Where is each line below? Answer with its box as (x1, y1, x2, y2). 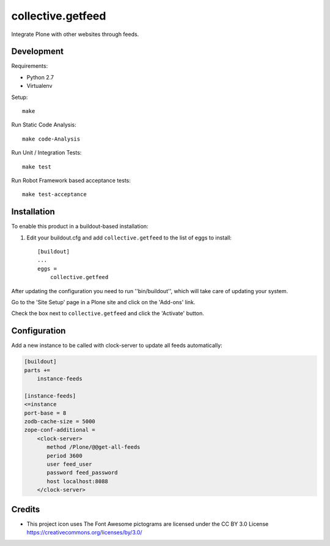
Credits (11, 504, 40, 514)
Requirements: (11, 62, 48, 70)
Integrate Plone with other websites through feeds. (11, 31, 139, 38)
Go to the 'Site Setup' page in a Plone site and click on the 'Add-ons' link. (11, 299, 196, 305)
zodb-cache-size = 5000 (24, 418, 96, 425)
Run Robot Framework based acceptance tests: (11, 177, 131, 184)
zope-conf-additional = (24, 426, 96, 434)
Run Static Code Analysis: (11, 121, 76, 128)
